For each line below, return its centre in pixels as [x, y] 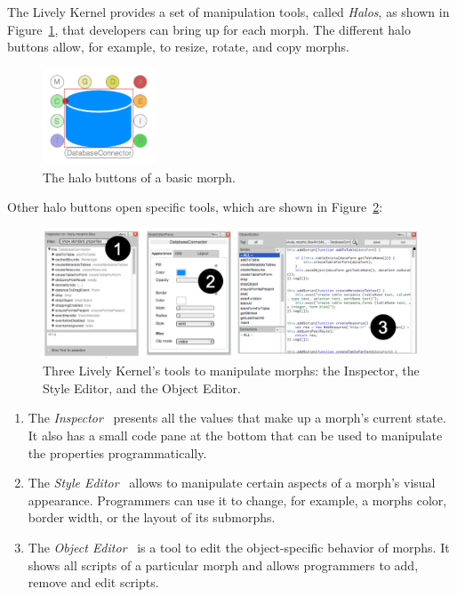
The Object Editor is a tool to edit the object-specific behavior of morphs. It [239, 547]
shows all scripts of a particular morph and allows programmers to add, [223, 565]
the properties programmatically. [117, 452]
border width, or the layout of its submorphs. [152, 517]
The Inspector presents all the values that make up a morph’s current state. [237, 418]
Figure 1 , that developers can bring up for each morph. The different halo [209, 29]
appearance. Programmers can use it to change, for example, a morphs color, [237, 500]
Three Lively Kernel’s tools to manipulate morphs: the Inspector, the [231, 371]
